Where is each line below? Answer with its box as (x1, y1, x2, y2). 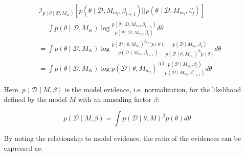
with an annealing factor (78, 94, 152, 104)
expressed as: (4, 142, 43, 153)
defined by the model (4, 94, 67, 104)
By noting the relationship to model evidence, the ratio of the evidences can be (4, 133, 241, 143)
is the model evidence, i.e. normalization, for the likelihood (65, 84, 241, 95)
